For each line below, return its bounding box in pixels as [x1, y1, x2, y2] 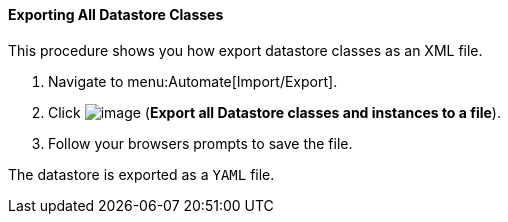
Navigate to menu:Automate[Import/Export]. [48, 72, 338, 90]
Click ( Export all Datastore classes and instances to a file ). [48, 103, 501, 121]
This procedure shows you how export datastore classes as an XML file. [8, 41, 483, 59]
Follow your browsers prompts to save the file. [48, 134, 353, 152]
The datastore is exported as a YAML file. [8, 165, 275, 183]
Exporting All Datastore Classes [8, 6, 224, 23]
